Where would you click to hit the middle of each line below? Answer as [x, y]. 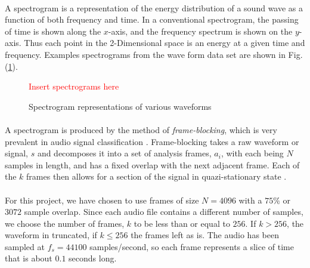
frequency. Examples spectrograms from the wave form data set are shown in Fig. [154, 54]
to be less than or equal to [182, 223]
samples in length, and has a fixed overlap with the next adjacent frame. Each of [152, 164]
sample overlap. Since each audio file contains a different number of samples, [164, 212]
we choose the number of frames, [65, 223]
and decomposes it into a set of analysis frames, [124, 153]
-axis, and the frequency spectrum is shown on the [200, 31]
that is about [29, 258]
